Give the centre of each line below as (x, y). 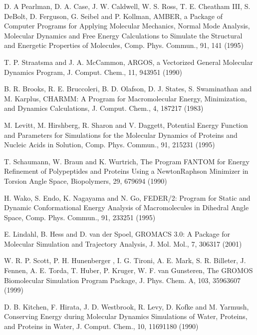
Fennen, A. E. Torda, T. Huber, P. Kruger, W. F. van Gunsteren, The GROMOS (128, 270)
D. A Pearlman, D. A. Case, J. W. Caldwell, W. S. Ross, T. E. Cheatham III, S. (127, 6)
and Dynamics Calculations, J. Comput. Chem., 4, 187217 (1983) (104, 108)
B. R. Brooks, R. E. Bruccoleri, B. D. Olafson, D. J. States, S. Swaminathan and (128, 89)
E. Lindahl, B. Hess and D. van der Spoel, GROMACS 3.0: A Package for (117, 234)
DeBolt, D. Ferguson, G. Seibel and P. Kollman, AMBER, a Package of (113, 16)
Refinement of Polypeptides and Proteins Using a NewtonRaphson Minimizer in (126, 171)
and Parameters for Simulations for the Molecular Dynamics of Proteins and (121, 135)
